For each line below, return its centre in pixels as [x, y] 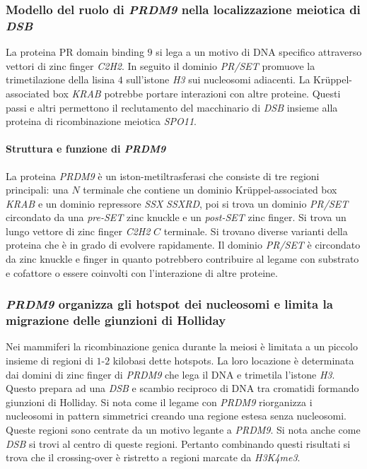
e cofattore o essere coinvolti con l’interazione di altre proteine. [142, 272]
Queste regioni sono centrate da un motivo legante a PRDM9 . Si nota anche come [183, 429]
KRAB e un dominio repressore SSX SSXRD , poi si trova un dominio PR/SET [177, 203]
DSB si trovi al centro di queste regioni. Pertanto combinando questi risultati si [178, 443]
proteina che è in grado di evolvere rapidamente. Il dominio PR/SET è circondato [183, 245]
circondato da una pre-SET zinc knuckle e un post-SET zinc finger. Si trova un [176, 217]
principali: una [37, 190]
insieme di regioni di [49, 360]
